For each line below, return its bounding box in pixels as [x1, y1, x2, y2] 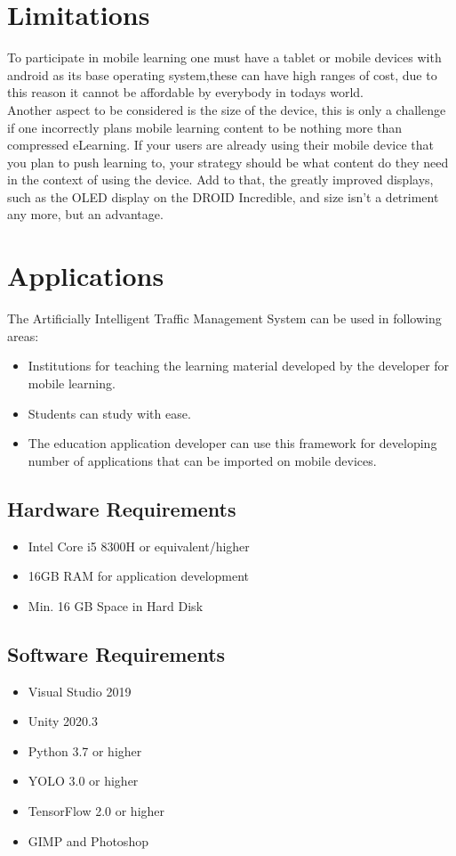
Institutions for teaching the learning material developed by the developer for [28, 356, 450, 375]
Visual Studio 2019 [28, 681, 132, 700]
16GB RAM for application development [28, 567, 250, 585]
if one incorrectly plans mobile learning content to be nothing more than [7, 118, 402, 136]
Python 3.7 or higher [28, 741, 142, 760]
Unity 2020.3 [28, 712, 98, 730]
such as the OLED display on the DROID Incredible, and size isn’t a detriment [7, 187, 439, 206]
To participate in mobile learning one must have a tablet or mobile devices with [7, 48, 442, 67]
